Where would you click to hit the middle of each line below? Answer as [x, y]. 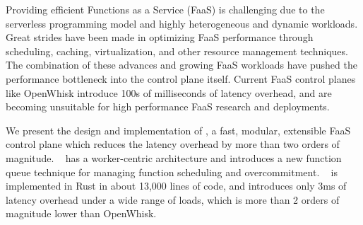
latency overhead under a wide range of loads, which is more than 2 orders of [173, 199]
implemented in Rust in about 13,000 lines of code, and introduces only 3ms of [176, 186]
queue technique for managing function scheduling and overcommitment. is [172, 172]
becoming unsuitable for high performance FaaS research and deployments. [168, 106]
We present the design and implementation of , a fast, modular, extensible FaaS [178, 130]
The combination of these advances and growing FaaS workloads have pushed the [181, 65]
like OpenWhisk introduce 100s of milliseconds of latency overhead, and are [169, 92]
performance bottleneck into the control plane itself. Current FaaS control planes [181, 78]
